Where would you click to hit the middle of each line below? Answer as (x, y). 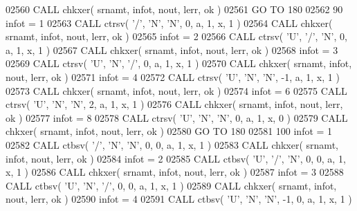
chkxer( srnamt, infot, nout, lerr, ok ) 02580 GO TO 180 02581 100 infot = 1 (169, 131)
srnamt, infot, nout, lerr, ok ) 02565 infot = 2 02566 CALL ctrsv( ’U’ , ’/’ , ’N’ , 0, (176, 36)
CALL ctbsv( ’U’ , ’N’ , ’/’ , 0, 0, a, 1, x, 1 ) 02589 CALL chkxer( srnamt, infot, (171, 185)
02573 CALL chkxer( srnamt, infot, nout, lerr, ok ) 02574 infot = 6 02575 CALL (176, 90)
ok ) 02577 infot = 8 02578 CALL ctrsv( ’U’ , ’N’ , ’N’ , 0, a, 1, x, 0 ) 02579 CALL (177, 117)
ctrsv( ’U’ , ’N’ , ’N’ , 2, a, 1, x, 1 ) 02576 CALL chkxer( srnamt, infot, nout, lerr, (174, 104)
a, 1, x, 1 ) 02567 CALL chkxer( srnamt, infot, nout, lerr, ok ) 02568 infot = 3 (172, 49)
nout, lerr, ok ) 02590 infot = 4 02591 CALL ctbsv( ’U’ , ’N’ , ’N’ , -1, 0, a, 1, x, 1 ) (179, 199)
